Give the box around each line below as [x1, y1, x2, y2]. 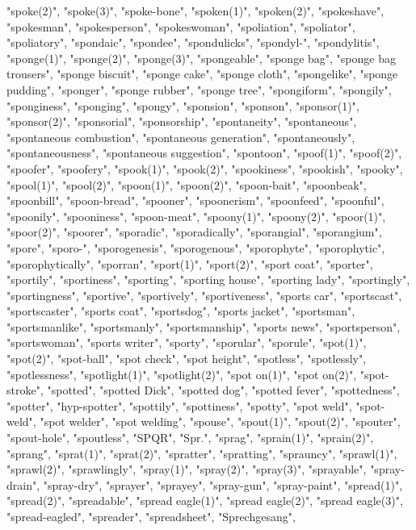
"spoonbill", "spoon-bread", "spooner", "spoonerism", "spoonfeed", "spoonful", [6, 192, 384, 209]
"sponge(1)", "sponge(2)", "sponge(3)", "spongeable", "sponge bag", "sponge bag [6, 49, 396, 66]
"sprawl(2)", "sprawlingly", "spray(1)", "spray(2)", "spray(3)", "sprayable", [6, 461, 367, 478]
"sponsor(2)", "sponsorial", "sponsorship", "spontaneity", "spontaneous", [6, 113, 357, 130]
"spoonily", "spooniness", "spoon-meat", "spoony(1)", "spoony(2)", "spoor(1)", [6, 207, 386, 224]
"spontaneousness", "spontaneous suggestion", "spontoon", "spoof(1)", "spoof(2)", [6, 144, 402, 161]
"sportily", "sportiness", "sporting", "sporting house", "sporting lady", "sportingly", [6, 271, 410, 288]
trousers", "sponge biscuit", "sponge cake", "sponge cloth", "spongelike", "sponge [6, 65, 398, 82]
